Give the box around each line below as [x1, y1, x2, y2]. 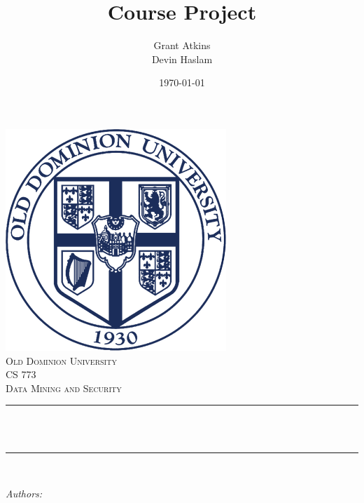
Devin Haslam [151, 51, 213, 66]
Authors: [6, 486, 43, 501]
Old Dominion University [6, 353, 117, 368]
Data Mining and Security [6, 380, 122, 395]
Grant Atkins [153, 38, 211, 53]
